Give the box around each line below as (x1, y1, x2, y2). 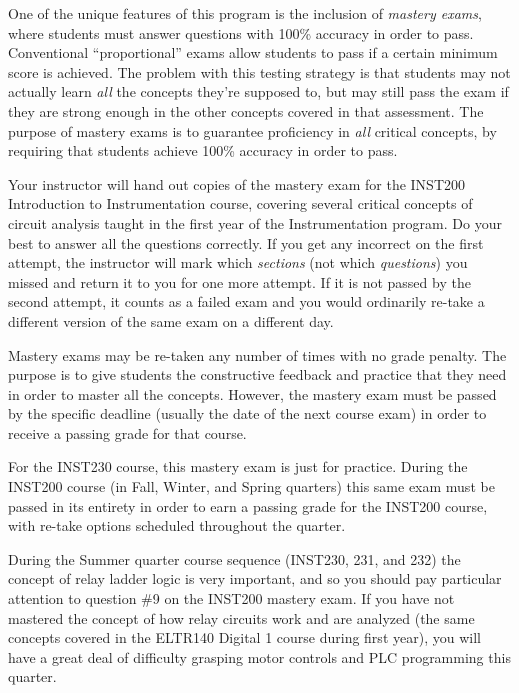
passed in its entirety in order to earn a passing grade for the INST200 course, (8, 495, 488, 516)
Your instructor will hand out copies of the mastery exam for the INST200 (8, 173, 465, 194)
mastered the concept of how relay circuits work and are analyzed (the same (8, 607, 475, 628)
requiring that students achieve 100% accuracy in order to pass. (8, 140, 398, 161)
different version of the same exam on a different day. (8, 310, 334, 331)
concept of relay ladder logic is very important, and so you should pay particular (8, 568, 502, 589)
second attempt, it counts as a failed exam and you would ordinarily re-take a (8, 291, 485, 312)
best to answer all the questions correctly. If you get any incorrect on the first (8, 232, 484, 253)
